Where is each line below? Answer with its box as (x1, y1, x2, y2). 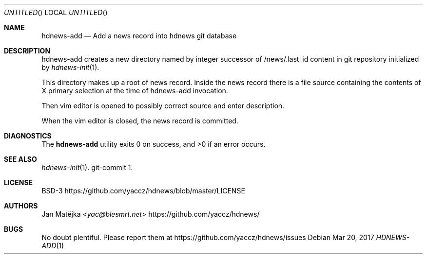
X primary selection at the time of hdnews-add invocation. (41, 86, 228, 95)
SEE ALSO (4, 155, 37, 163)
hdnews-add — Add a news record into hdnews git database (41, 32, 237, 40)
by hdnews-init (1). (41, 63, 99, 71)
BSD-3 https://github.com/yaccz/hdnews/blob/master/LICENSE (41, 187, 245, 195)
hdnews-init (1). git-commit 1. (41, 163, 133, 172)
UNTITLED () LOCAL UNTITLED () (4, 8, 108, 17)
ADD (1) (41, 241, 64, 250)
